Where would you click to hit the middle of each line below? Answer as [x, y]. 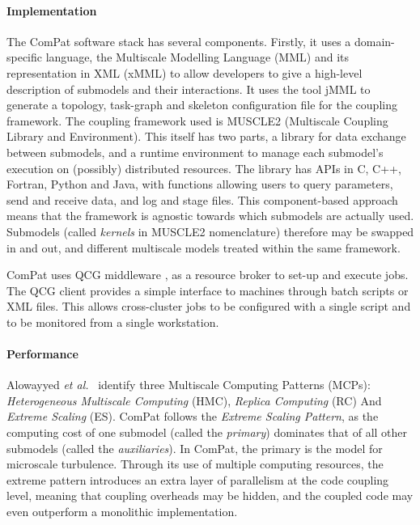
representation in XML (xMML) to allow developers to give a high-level [185, 72]
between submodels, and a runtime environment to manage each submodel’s [195, 152]
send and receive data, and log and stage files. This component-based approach [202, 199]
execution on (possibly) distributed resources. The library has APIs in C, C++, [204, 168]
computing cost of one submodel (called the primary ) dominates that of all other [207, 432]
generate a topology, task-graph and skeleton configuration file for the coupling [202, 105]
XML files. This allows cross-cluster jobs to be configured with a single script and [209, 306]
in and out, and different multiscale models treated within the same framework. [204, 247]
